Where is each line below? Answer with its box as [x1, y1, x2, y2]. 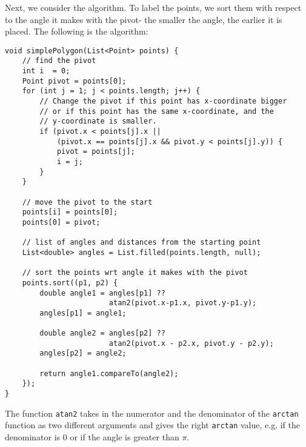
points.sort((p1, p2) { [22, 278, 118, 287]
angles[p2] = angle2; [39, 349, 127, 358]
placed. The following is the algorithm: [5, 25, 148, 38]
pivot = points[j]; [56, 147, 135, 156]
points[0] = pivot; [22, 217, 101, 227]
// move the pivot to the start [22, 197, 153, 207]
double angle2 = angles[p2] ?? [39, 329, 165, 338]
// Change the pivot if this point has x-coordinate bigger [39, 97, 287, 106]
